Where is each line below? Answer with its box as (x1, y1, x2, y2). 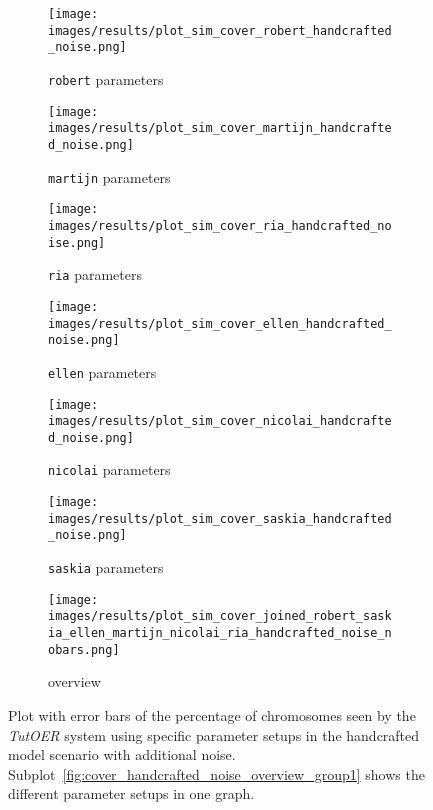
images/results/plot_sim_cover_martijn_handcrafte (48, 121, 392, 136)
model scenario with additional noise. (8, 744, 236, 765)
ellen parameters (48, 361, 157, 382)
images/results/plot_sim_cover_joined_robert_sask (48, 609, 392, 624)
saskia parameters (48, 557, 164, 578)
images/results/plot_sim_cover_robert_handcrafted (48, 23, 392, 38)
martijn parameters (48, 166, 171, 187)
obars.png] (48, 642, 120, 657)
